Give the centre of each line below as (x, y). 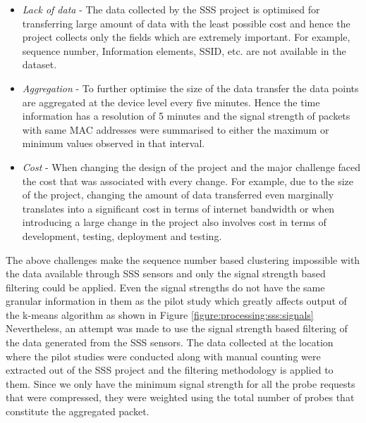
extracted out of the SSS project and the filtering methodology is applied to (170, 370)
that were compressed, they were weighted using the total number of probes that (180, 397)
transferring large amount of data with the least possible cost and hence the (186, 23)
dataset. (39, 64)
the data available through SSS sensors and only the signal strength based (166, 273)
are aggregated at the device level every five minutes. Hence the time (171, 102)
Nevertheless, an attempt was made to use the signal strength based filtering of (177, 328)
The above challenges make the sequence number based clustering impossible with (183, 259)
